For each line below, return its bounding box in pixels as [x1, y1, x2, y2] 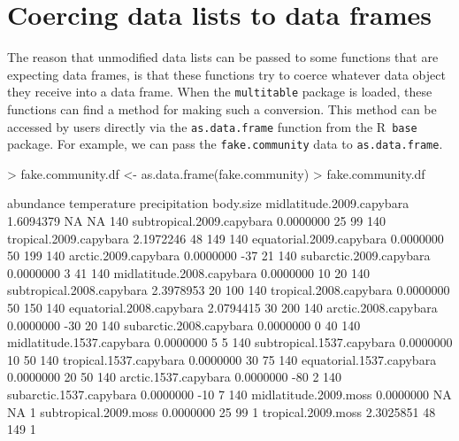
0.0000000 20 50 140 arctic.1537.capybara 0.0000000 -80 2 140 [7, 367, 342, 386]
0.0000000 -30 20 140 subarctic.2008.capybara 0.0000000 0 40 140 [7, 315, 361, 334]
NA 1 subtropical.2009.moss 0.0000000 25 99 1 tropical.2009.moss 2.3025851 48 [7, 402, 436, 421]
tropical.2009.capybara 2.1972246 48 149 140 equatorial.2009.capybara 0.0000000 [7, 228, 444, 247]
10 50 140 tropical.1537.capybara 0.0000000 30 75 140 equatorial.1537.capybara [7, 350, 437, 368]
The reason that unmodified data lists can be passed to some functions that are [7, 48, 439, 66]
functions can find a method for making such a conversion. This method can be [7, 99, 437, 118]
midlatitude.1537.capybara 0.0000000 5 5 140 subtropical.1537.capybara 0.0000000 [7, 333, 453, 352]
